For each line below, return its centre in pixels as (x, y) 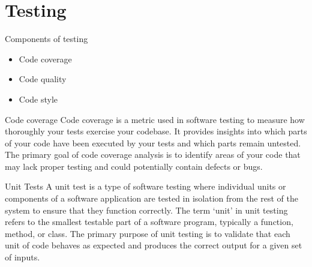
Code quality (43, 79)
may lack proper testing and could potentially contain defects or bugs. (134, 166)
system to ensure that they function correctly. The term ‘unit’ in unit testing (146, 210)
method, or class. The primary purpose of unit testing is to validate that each (148, 233)
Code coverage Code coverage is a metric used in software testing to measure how (155, 119)
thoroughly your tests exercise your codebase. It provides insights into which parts (156, 131)
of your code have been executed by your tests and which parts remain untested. (153, 142)
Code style (38, 99)
